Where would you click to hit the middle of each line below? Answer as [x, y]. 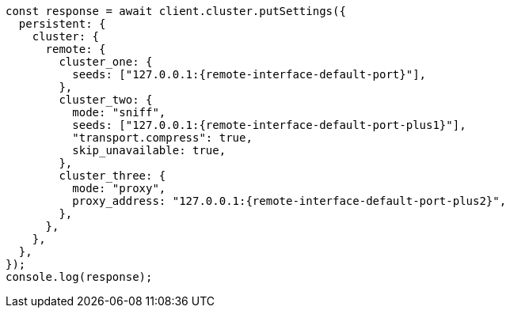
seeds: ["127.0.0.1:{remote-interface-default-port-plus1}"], [269, 125]
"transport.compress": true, [162, 138]
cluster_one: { [106, 62]
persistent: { [62, 24]
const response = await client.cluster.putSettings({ [176, 11]
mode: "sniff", [119, 112]
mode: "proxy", [119, 188]
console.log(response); [79, 277]
